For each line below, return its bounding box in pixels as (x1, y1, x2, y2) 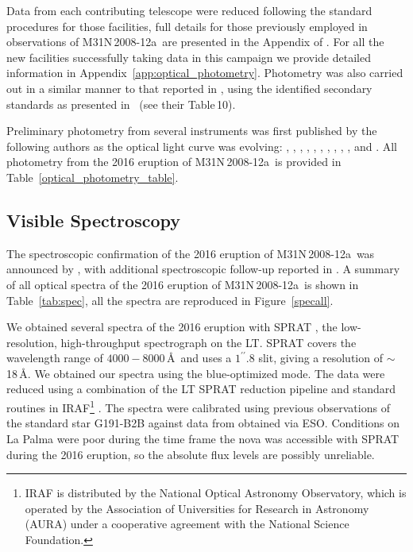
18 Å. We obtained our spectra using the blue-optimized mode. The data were (6, 365, 385, 381)
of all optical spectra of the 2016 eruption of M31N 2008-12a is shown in (6, 276, 359, 292)
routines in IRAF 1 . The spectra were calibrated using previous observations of (6, 397, 390, 415)
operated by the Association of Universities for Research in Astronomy (25, 500, 369, 516)
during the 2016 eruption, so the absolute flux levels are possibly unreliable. (6, 446, 375, 462)
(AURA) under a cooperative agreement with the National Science (25, 515, 349, 532)
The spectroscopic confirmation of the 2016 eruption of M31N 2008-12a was (6, 245, 375, 261)
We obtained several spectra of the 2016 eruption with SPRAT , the (6, 318, 338, 335)
